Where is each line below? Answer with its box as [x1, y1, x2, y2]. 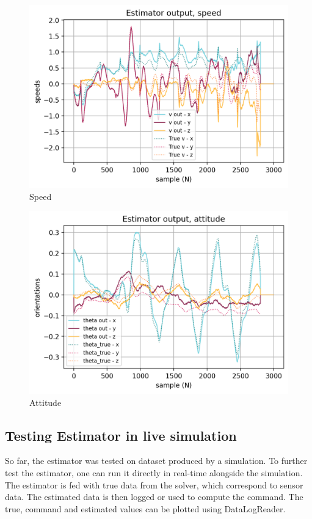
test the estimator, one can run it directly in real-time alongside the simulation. [5, 466, 303, 479]
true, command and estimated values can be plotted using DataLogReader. [5, 502, 286, 515]
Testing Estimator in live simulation [5, 425, 237, 444]
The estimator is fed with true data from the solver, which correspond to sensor [5, 478, 303, 491]
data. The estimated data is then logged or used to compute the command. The [5, 490, 303, 503]
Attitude [29, 396, 62, 408]
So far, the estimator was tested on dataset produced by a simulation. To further [5, 454, 308, 467]
